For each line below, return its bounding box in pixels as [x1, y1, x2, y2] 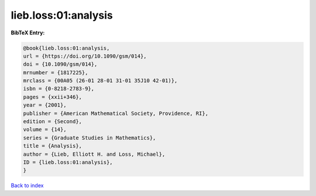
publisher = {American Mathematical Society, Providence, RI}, [23, 110, 209, 117]
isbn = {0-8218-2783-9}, [23, 85, 95, 92]
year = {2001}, [23, 102, 67, 108]
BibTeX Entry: [11, 29, 45, 36]
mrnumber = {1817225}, [23, 69, 88, 76]
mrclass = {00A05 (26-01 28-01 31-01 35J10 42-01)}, [23, 78, 178, 84]
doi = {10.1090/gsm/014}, [23, 61, 98, 68]
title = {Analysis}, [23, 143, 82, 149]
